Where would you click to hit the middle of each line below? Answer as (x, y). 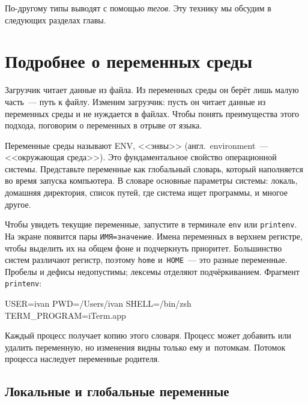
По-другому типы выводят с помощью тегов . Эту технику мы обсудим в (138, 8)
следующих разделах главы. (56, 20)
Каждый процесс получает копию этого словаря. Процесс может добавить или (148, 335)
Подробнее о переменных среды (129, 61)
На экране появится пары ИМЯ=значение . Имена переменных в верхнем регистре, (154, 236)
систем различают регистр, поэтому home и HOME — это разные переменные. (146, 260)
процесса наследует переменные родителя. (83, 359)
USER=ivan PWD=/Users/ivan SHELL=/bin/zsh (98, 303)
